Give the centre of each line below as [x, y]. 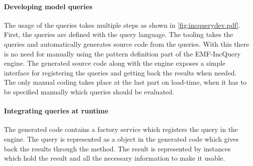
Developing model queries [48, 6]
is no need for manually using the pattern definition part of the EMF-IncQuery [122, 53]
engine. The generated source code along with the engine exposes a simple [115, 63]
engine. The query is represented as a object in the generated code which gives [121, 138]
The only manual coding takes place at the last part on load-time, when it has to [125, 82]
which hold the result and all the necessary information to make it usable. [115, 158]
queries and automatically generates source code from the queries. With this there [127, 44]
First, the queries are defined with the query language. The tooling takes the [119, 34]
